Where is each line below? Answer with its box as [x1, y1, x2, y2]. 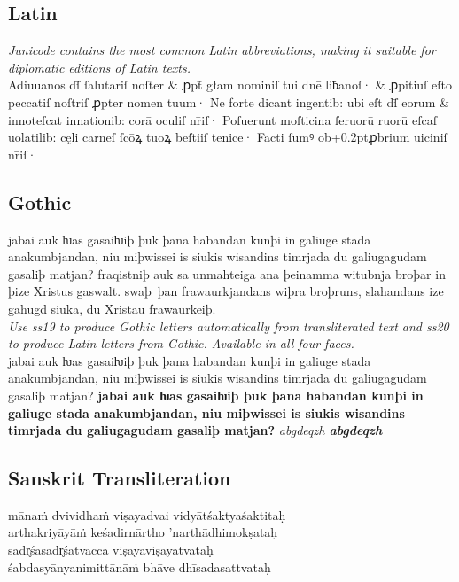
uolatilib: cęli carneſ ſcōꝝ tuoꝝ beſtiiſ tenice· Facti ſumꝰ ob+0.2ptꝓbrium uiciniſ [8, 128, 447, 146]
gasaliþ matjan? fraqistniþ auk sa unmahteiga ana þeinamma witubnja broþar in [8, 264, 446, 283]
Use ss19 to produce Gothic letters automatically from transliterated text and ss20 [8, 316, 449, 335]
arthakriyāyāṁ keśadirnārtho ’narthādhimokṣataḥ [8, 523, 278, 541]
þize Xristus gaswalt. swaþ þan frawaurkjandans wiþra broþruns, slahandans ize [8, 282, 444, 300]
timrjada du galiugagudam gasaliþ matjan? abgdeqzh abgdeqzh [8, 421, 383, 439]
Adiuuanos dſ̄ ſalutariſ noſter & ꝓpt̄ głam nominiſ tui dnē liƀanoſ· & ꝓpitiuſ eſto [8, 75, 452, 94]
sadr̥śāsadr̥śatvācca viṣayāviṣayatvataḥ [8, 540, 214, 559]
